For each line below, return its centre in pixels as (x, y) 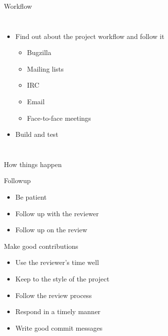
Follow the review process (54, 295)
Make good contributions (41, 246)
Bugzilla (39, 52)
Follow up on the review (51, 230)
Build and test (37, 134)
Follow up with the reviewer (57, 213)
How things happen (33, 164)
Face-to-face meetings (59, 118)
